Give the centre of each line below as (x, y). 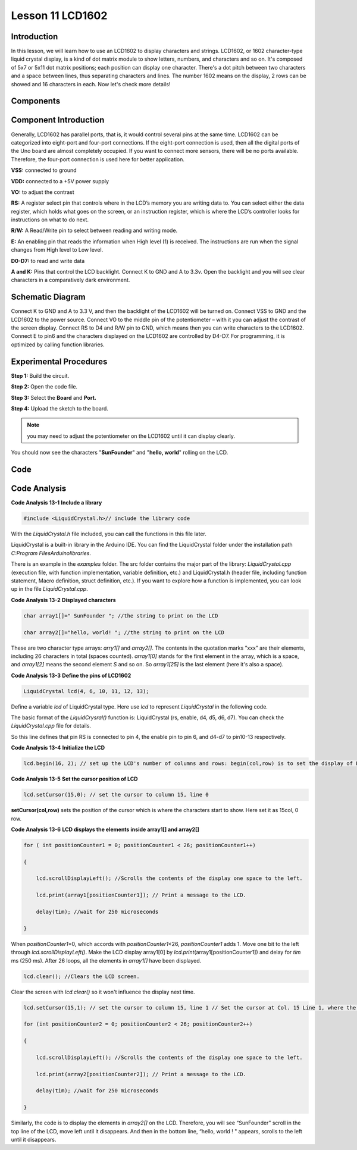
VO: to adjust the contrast (43, 192)
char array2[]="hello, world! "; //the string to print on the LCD (124, 632)
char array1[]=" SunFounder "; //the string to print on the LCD (121, 615)
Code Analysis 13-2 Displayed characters (63, 600)
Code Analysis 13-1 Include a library (57, 503)
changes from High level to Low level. (57, 250)
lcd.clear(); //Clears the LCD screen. (82, 976)
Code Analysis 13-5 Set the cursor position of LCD (74, 779)
